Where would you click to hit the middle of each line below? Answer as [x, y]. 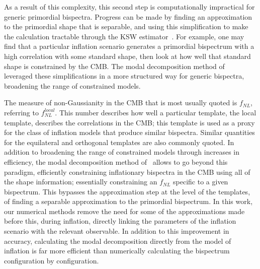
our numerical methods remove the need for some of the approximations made [124, 211]
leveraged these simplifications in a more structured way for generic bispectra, [124, 76]
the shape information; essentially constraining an [81, 182]
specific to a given [201, 182]
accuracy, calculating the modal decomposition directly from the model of [118, 241]
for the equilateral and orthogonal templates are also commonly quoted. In [119, 142]
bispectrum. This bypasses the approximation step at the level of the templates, [127, 191]
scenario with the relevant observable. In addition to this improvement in [117, 231]
